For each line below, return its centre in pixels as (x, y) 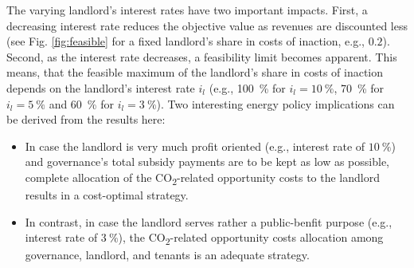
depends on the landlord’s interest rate (101, 87)
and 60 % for (81, 103)
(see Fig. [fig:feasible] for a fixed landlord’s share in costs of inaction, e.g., (186, 41)
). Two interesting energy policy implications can (275, 103)
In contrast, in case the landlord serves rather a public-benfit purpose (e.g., (209, 221)
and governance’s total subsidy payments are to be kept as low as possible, (207, 162)
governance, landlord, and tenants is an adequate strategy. (167, 255)
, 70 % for (359, 87)
